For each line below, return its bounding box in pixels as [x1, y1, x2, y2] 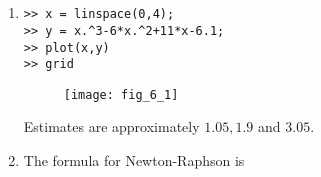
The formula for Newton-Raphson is [23, 150, 245, 171]
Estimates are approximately [23, 116, 200, 137]
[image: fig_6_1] [63, 87, 179, 102]
